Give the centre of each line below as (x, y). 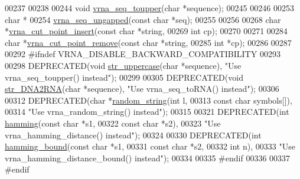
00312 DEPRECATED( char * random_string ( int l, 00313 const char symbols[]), (149, 100)
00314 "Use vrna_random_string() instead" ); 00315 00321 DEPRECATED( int (147, 112)
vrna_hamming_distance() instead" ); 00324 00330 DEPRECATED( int (133, 135)
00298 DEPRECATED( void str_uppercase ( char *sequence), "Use (123, 65)
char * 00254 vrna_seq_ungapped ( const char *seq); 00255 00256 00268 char (143, 19)
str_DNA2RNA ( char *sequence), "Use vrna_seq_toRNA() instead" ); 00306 (142, 89)
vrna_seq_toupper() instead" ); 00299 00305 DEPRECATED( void (124, 77)
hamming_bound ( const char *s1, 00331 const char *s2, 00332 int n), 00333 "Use (150, 146)
